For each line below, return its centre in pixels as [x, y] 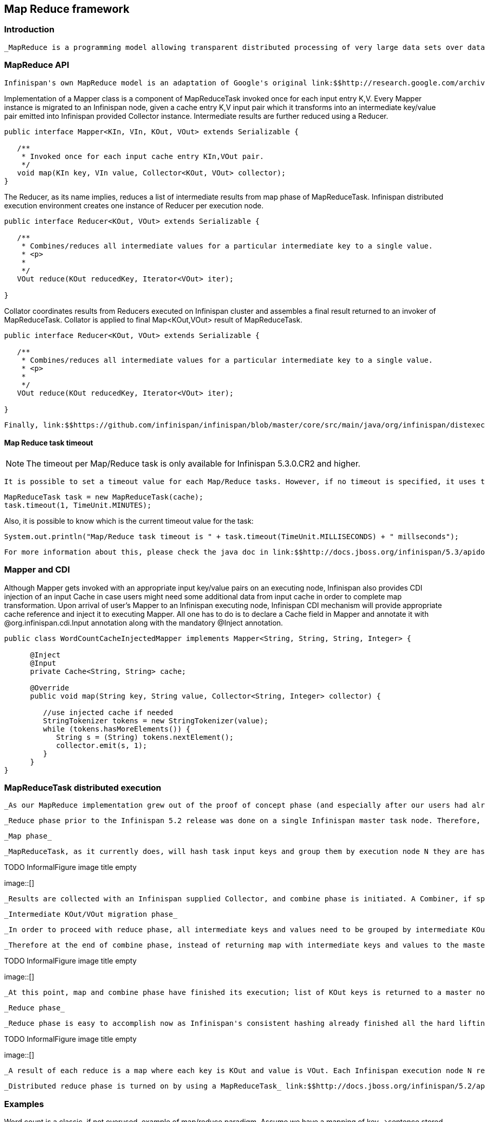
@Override [50, 688]
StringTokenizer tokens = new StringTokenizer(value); [156, 720]
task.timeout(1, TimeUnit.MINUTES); [78, 505]
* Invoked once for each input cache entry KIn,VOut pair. [143, 156]
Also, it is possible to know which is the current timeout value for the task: [129, 521]
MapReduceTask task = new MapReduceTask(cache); [104, 497]
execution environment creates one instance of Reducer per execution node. [134, 205]
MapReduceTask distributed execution [83, 787]
